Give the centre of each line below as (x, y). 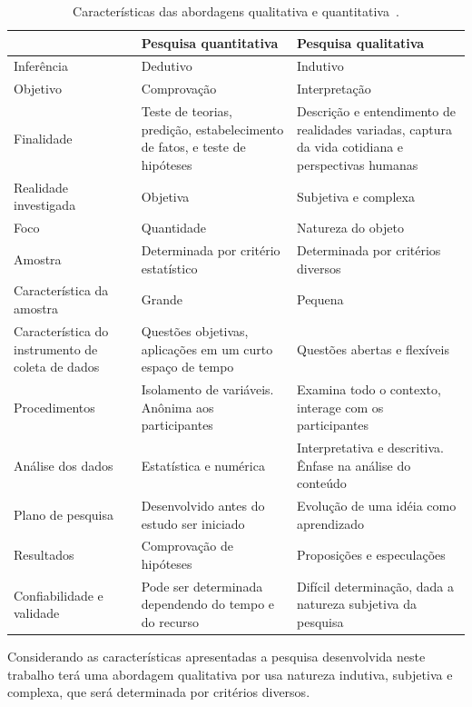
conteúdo (322, 483)
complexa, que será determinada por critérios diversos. (159, 692)
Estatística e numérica (203, 465)
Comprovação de (187, 546)
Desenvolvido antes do (203, 505)
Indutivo (320, 66)
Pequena (320, 299)
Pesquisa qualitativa (361, 42)
